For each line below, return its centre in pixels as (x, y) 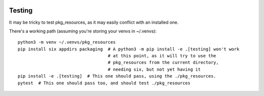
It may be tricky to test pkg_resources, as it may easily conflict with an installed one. (94, 22)
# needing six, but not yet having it (154, 69)
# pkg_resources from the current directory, (163, 63)
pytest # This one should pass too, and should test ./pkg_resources (104, 83)
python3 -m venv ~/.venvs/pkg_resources (67, 42)
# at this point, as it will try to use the (162, 56)
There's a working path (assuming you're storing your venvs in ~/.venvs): (83, 31)
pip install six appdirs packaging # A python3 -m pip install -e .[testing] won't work (129, 49)
